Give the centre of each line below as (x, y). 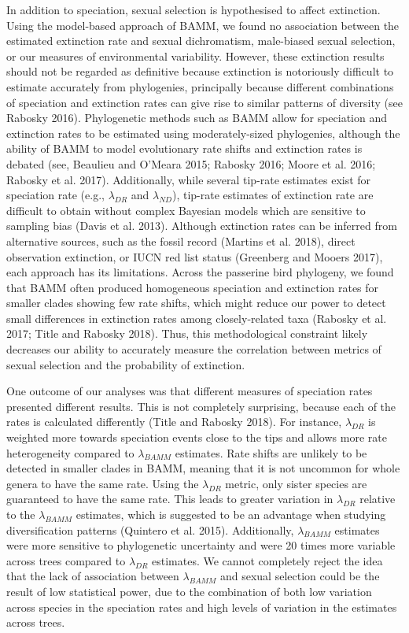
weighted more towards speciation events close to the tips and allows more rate (197, 437)
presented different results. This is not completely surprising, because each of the (201, 406)
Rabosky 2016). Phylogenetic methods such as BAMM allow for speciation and (197, 118)
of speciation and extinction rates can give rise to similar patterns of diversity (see (204, 102)
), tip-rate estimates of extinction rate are (273, 195)
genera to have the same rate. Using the (103, 483)
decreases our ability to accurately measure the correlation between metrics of (194, 349)
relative (378, 499)
